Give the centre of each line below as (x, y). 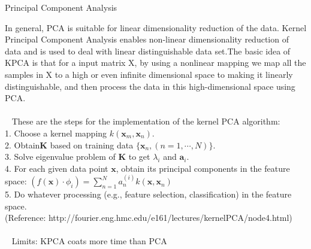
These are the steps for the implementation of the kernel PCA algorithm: (146, 121)
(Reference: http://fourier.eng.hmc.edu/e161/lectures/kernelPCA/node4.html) (149, 218)
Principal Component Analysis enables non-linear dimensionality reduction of (147, 39)
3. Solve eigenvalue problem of (60, 157)
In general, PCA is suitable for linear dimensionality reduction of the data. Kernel (156, 27)
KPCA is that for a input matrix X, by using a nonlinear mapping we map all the (155, 63)
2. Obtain (22, 145)
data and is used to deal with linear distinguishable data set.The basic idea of (148, 51)
